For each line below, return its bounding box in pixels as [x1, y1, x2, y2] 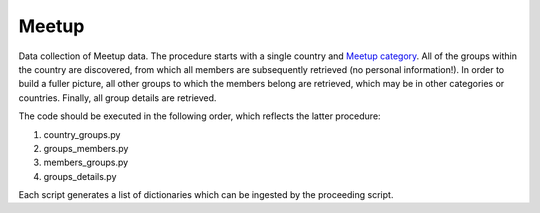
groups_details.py [43, 170, 117, 182]
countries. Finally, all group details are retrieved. [18, 91, 217, 104]
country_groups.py [43, 128, 121, 140]
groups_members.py [43, 142, 129, 154]
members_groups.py [43, 156, 129, 169]
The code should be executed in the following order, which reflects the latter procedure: [18, 110, 381, 122]
